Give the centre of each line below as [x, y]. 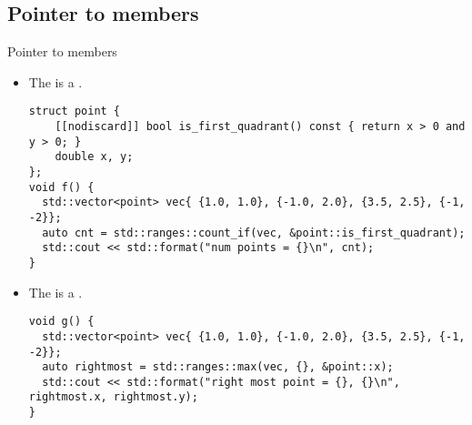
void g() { [61, 322]
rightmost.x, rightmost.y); [113, 397]
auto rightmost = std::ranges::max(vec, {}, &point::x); [218, 367]
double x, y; [94, 157]
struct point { [75, 111]
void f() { [61, 187]
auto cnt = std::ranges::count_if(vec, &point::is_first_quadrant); [254, 233]
